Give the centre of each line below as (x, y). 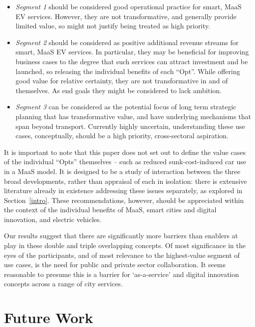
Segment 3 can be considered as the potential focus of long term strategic (126, 107)
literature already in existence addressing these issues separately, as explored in (123, 190)
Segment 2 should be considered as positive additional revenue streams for (127, 42)
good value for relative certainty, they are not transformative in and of (122, 81)
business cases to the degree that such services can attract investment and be (132, 61)
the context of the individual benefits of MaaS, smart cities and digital (110, 210)
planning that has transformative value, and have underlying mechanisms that (133, 116)
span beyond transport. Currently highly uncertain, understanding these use (130, 126)
